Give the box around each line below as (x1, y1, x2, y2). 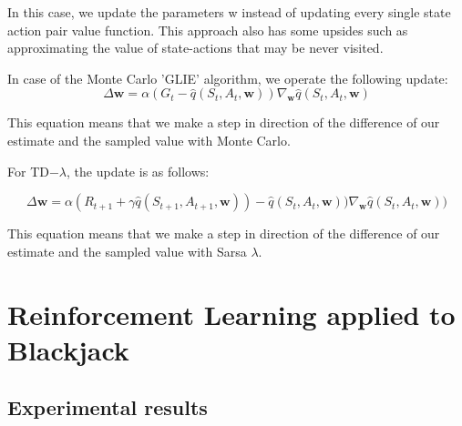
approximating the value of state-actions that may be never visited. (7, 38, 384, 57)
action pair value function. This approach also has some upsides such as (7, 20, 408, 39)
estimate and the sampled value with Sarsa (7, 241, 247, 260)
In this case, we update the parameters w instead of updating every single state (7, 3, 451, 21)
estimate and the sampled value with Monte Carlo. (7, 130, 291, 149)
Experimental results (7, 393, 208, 421)
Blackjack (7, 330, 129, 368)
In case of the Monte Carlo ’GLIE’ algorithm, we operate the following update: (7, 68, 448, 87)
